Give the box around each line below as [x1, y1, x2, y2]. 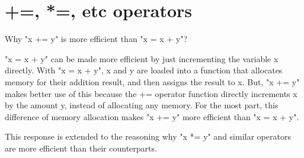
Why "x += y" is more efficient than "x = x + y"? [5, 33, 188, 45]
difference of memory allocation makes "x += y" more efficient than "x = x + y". [5, 110, 299, 122]
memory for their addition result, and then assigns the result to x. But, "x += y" [5, 75, 300, 88]
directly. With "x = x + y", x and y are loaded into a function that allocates [5, 64, 283, 76]
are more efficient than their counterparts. [5, 141, 157, 154]
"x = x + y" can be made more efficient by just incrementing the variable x [5, 52, 279, 65]
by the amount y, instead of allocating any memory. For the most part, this [5, 99, 279, 111]
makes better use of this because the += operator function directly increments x [5, 87, 297, 99]
